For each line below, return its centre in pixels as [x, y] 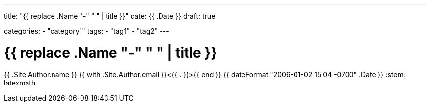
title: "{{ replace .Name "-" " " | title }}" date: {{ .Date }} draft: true [110, 16]
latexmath [20, 83]
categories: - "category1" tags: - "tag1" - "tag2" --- [87, 31]
